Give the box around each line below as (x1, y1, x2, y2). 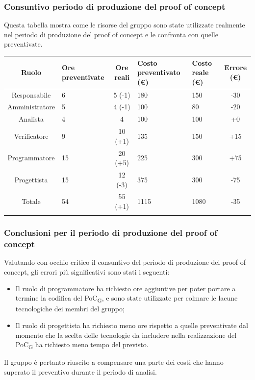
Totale (22, 196, 41, 206)
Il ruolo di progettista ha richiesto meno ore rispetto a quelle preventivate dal (15, 320, 248, 330)
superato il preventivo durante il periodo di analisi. (4, 366, 157, 377)
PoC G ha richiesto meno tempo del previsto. (15, 339, 149, 351)
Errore (224, 62, 247, 73)
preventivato (137, 67, 180, 77)
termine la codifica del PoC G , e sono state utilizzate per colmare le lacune (15, 293, 238, 304)
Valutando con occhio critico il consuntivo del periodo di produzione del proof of (4, 257, 246, 267)
